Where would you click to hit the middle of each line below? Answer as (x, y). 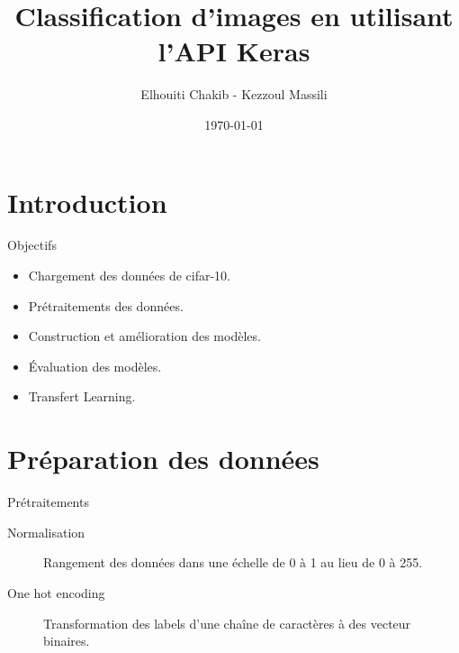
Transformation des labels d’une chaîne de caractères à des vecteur (227, 623)
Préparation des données (163, 459)
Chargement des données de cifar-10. (130, 276)
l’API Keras (234, 51)
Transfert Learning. (82, 396)
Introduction (87, 202)
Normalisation (46, 532)
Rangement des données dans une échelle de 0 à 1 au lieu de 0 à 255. (233, 562)
